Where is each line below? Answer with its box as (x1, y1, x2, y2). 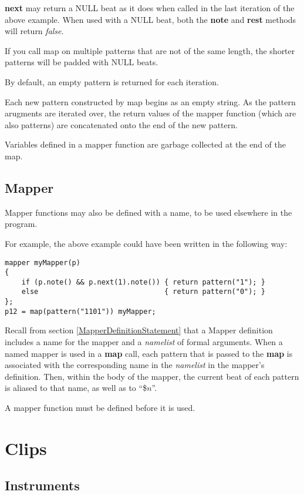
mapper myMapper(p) (5, 258, 80, 267)
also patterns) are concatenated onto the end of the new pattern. (5, 118, 238, 131)
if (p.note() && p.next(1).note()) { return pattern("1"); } (21, 277, 265, 286)
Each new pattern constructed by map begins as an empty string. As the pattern (5, 95, 296, 108)
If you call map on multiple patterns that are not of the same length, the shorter (5, 44, 295, 56)
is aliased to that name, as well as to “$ (5, 382, 147, 394)
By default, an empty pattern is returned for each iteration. (5, 75, 219, 88)
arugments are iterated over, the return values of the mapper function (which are (5, 107, 296, 119)
